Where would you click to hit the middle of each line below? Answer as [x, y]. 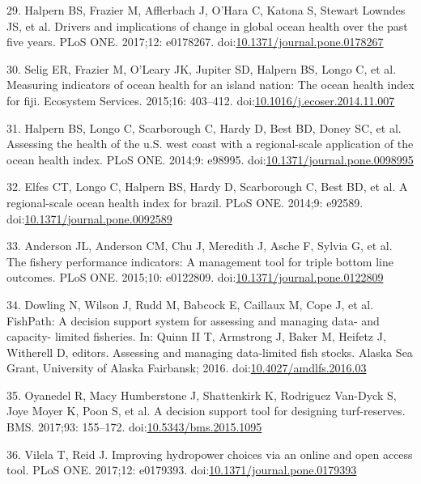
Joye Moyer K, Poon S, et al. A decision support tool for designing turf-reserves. [206, 411]
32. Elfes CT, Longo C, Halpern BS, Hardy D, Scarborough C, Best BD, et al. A [207, 187]
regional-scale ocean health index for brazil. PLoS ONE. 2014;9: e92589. [185, 202]
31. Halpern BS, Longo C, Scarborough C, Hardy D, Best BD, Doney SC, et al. [204, 127]
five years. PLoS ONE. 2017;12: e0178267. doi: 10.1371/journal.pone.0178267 [195, 42]
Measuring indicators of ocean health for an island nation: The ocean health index [210, 85]
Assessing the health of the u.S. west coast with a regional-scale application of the [210, 144]
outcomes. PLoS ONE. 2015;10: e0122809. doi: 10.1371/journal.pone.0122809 [195, 277]
